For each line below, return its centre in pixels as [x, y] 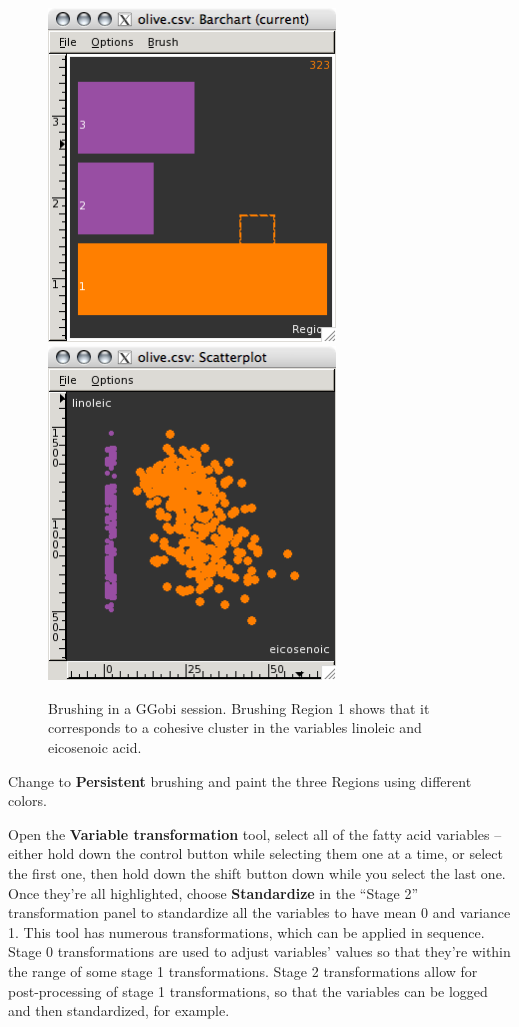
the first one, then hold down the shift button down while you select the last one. [257, 873]
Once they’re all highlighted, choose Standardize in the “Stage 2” [213, 892]
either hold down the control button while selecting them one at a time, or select [255, 853]
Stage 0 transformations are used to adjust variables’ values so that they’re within [259, 951]
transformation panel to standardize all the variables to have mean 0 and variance [259, 912]
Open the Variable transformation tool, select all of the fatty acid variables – [255, 833]
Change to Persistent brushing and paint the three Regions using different [240, 780]
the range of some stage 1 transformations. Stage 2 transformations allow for [243, 970]
